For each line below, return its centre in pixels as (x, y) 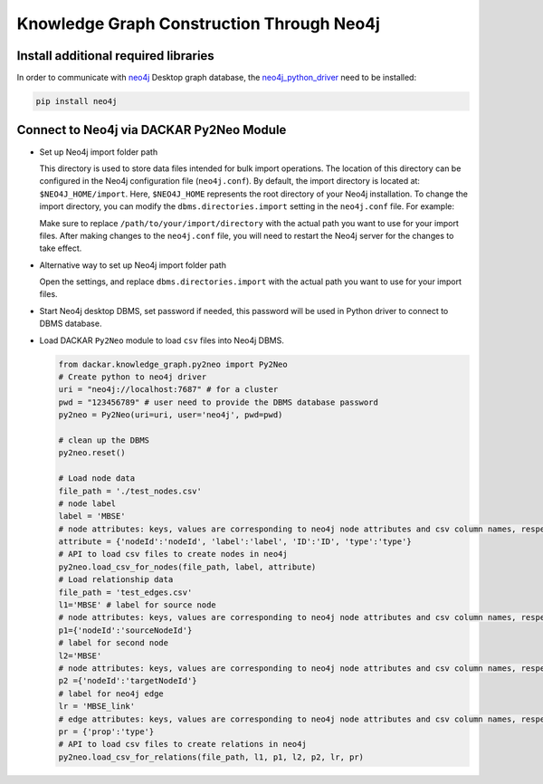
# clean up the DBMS (104, 440)
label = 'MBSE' (92, 516)
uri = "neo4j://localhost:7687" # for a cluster (168, 390)
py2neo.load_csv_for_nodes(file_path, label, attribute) (187, 567)
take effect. (61, 248)
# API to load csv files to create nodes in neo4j (173, 554)
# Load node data (97, 478)
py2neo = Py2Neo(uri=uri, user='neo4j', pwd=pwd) (171, 415)
